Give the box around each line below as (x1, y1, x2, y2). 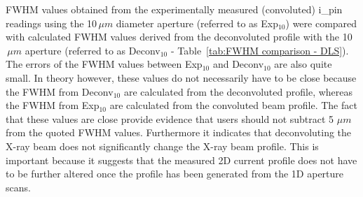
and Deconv (212, 57, 264, 71)
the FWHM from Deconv (6, 84, 114, 98)
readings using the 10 (6, 15, 97, 30)
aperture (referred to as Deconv (25, 43, 160, 57)
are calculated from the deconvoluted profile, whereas (123, 84, 353, 98)
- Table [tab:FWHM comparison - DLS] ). (170, 43, 349, 57)
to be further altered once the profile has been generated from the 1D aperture (6, 166, 344, 181)
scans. (6, 180, 31, 194)
